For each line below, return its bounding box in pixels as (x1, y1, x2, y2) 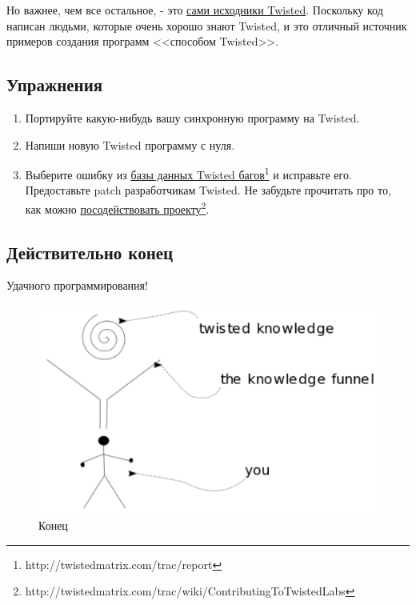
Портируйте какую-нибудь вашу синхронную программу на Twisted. (25, 109, 360, 126)
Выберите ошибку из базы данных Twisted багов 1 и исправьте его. (25, 164, 352, 182)
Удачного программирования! (6, 277, 148, 294)
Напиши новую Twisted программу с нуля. (25, 136, 235, 153)
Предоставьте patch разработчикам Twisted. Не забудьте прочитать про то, (25, 182, 391, 198)
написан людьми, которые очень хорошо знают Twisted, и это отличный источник (6, 17, 407, 34)
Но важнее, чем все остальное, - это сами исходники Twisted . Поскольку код (6, 2, 383, 18)
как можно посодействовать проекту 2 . (25, 198, 210, 217)
